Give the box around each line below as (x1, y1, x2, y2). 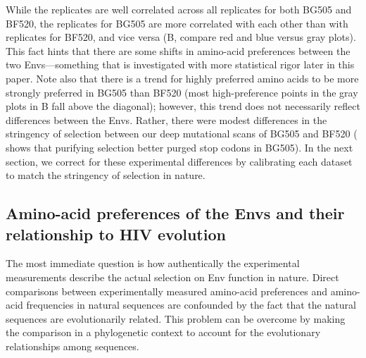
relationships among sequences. (6, 338, 139, 353)
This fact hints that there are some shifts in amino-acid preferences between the (6, 43, 351, 58)
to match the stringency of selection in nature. (6, 168, 206, 183)
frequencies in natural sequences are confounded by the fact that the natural (26, 297, 356, 312)
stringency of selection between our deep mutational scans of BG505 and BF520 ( (6, 126, 358, 141)
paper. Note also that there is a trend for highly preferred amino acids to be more (6, 70, 359, 85)
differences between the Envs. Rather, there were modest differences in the (6, 112, 327, 127)
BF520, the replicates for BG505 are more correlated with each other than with (6, 16, 348, 30)
